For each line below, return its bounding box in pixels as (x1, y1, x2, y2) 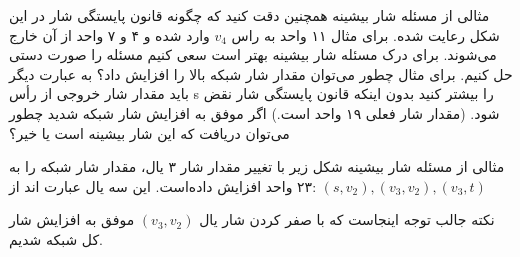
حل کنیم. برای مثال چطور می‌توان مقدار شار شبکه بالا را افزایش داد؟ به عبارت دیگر (9, 63, 513, 84)
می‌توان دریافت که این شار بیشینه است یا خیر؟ (9, 122, 290, 143)
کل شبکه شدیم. (9, 228, 103, 249)
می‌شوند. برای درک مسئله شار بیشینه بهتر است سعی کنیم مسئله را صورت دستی (9, 44, 497, 65)
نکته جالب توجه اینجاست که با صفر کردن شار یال (199, 209, 495, 230)
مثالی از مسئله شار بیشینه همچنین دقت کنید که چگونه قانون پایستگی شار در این (9, 5, 490, 25)
